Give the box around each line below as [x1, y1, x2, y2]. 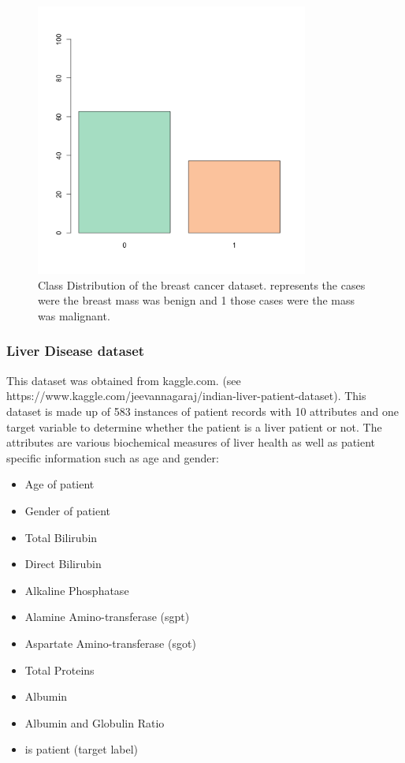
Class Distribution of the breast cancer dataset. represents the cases [38, 276, 366, 293]
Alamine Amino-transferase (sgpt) [24, 608, 190, 625]
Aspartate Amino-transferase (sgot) [24, 634, 196, 651]
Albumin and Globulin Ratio [24, 714, 165, 731]
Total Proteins [24, 661, 95, 678]
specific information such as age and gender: [6, 449, 219, 466]
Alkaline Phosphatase [24, 582, 129, 598]
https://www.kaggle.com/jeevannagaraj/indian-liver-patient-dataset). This [6, 387, 366, 404]
